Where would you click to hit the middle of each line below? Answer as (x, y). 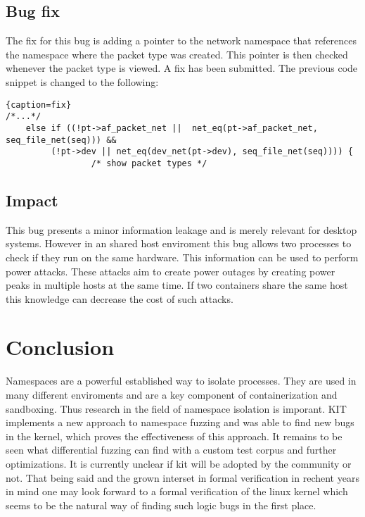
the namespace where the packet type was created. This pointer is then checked (177, 54)
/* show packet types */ (149, 163)
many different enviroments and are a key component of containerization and (172, 394)
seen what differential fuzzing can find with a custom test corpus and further (171, 450)
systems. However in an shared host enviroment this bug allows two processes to (179, 243)
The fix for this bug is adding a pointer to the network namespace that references (181, 41)
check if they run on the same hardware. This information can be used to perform (182, 257)
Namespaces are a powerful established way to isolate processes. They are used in (181, 381)
